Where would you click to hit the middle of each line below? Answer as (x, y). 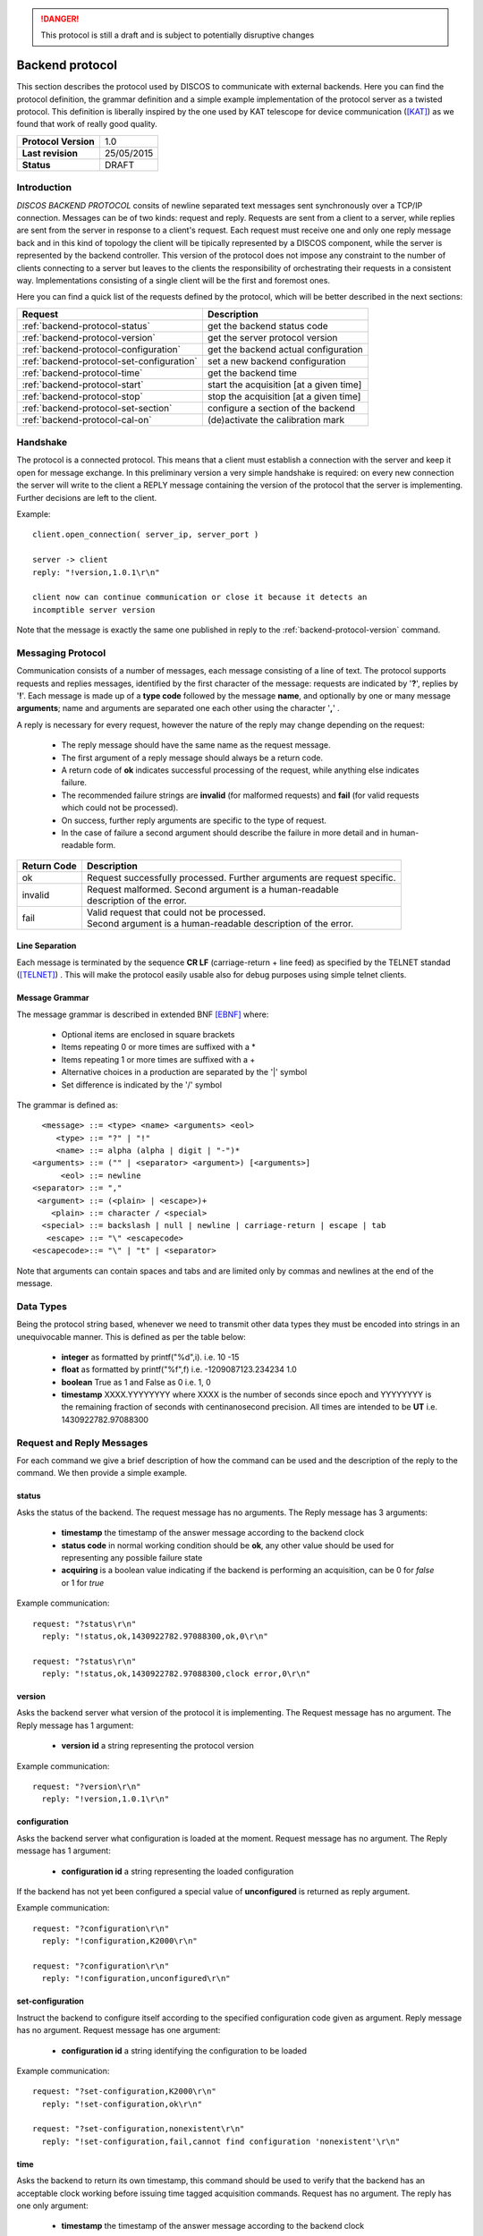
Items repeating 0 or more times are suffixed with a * (159, 1047)
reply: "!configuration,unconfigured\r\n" (136, 1978)
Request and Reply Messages (82, 1443)
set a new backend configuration (276, 360)
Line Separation (47, 946)
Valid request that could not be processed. (176, 912)
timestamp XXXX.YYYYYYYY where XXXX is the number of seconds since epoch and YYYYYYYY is (246, 1394)
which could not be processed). (120, 808)
